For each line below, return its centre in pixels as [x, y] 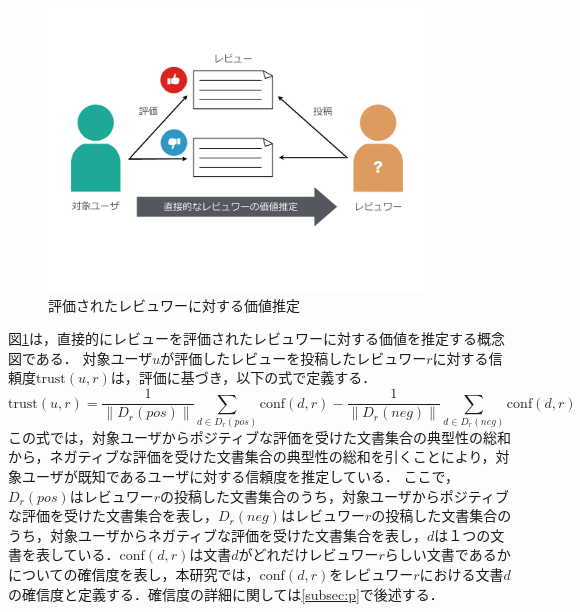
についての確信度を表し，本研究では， [134, 574]
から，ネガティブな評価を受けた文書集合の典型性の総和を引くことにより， [252, 456]
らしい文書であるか [447, 554]
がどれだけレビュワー [308, 554]
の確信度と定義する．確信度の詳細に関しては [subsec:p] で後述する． [226, 593]
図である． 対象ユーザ [80, 357]
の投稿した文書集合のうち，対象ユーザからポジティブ [334, 495]
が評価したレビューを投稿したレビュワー [293, 357]
